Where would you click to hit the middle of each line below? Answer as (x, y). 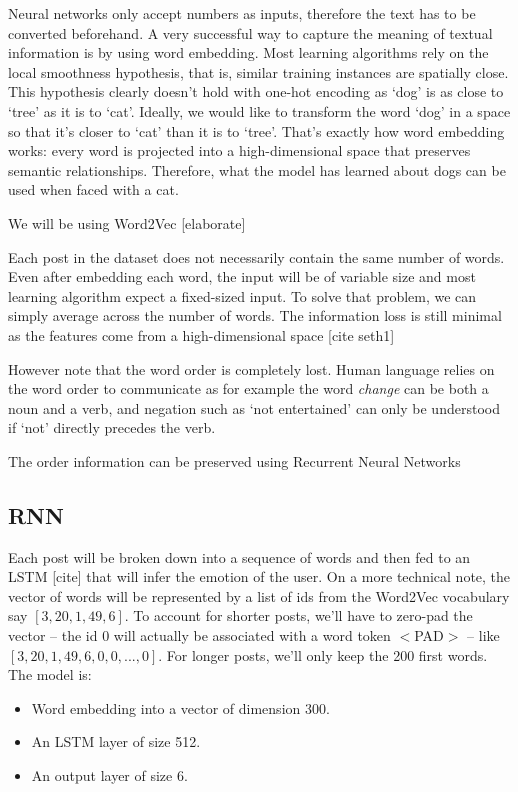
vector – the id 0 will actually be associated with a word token (199, 635)
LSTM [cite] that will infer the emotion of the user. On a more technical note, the (259, 576)
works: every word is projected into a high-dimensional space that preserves (239, 150)
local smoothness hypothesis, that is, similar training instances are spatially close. (258, 71)
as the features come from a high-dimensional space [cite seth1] (201, 334)
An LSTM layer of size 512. (116, 741)
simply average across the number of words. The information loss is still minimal (255, 315)
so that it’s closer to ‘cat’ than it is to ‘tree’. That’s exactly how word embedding (256, 130)
